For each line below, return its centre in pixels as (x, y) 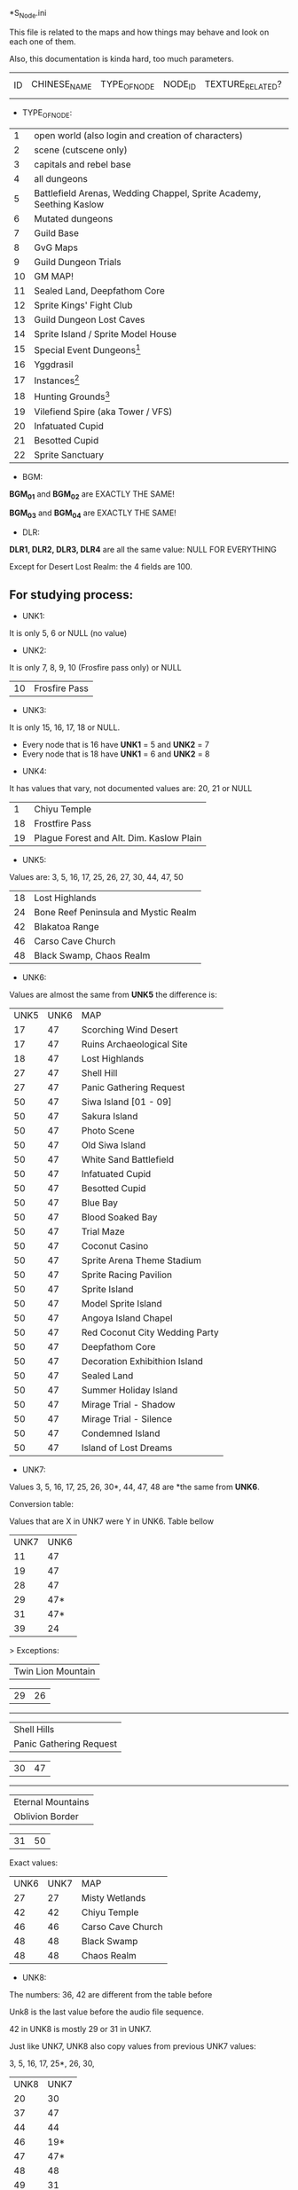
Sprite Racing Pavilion (127, 1275)
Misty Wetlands (114, 1897)
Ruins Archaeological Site (134, 1044)
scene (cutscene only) (81, 150)
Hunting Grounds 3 (72, 396)
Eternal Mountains (51, 1801)
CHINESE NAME (61, 85)
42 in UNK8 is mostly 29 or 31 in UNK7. (80, 2029)
